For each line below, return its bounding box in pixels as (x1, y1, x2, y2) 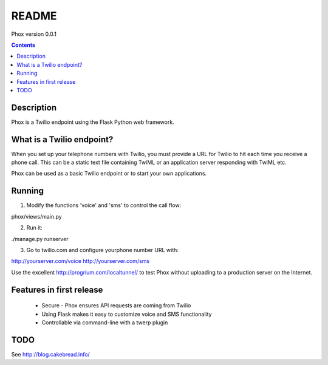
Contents (11, 41, 36, 49)
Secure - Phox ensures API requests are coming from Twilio (41, 302, 191, 309)
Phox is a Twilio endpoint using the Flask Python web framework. (11, 118, 174, 126)
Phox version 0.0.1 (11, 30, 57, 38)
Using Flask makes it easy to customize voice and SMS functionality (41, 310, 212, 318)
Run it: (26, 224, 43, 231)
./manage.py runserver (11, 235, 69, 242)
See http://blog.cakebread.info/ (11, 350, 91, 358)
